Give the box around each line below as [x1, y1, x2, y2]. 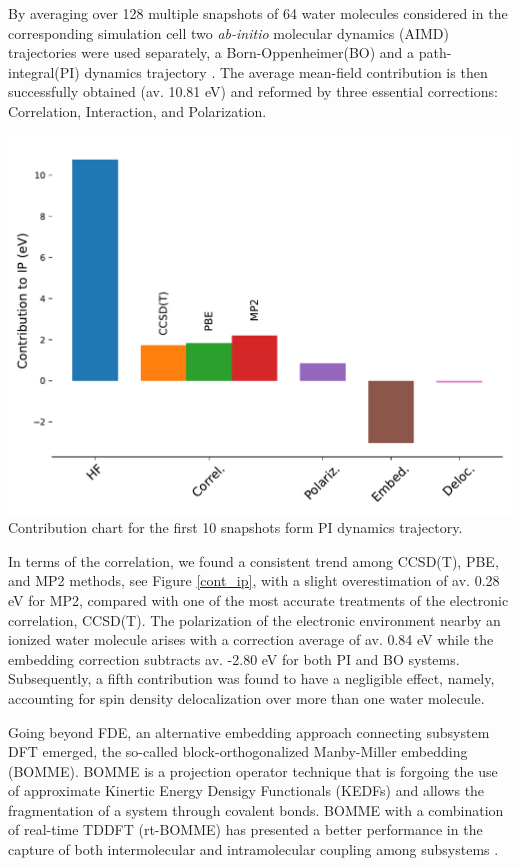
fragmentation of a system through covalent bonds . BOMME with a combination [8, 799, 504, 820]
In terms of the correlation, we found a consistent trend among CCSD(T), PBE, [8, 550, 499, 571]
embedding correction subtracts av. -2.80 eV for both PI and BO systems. [8, 648, 460, 669]
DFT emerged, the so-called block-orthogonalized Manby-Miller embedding [8, 741, 468, 762]
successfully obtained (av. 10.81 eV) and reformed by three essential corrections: [8, 81, 498, 102]
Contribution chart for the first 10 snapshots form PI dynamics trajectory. [8, 517, 463, 538]
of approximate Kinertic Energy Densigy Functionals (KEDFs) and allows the [8, 780, 485, 801]
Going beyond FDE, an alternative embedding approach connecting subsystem [8, 721, 490, 742]
